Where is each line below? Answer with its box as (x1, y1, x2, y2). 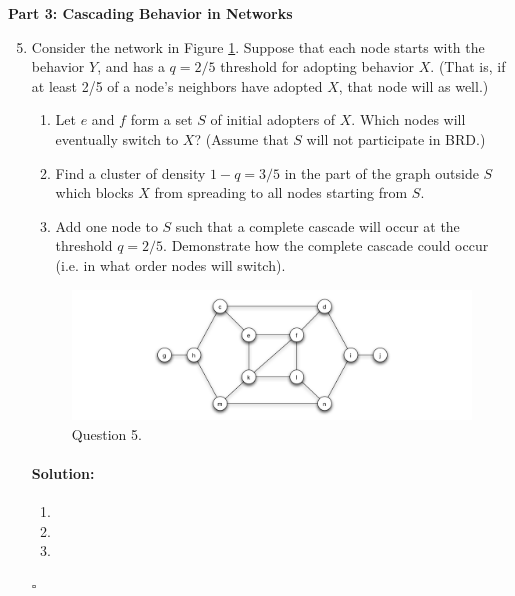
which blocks (55, 182, 134, 203)
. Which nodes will (351, 109, 466, 130)
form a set (130, 109, 193, 130)
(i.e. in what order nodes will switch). (55, 254, 286, 275)
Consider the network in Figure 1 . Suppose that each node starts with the (31, 36, 485, 57)
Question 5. (71, 423, 142, 444)
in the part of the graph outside (284, 162, 479, 183)
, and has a (97, 56, 165, 77)
